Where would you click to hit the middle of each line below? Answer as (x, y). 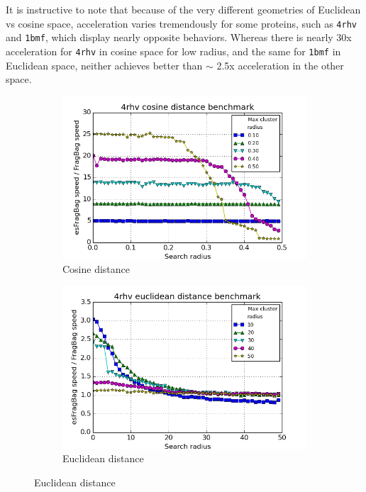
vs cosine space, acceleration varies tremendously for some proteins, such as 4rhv (181, 23)
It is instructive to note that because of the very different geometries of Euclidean (183, 9)
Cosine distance (96, 268)
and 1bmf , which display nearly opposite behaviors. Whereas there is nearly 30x (179, 37)
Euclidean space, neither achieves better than (104, 65)
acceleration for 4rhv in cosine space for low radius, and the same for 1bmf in (173, 51)
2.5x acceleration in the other (280, 65)
